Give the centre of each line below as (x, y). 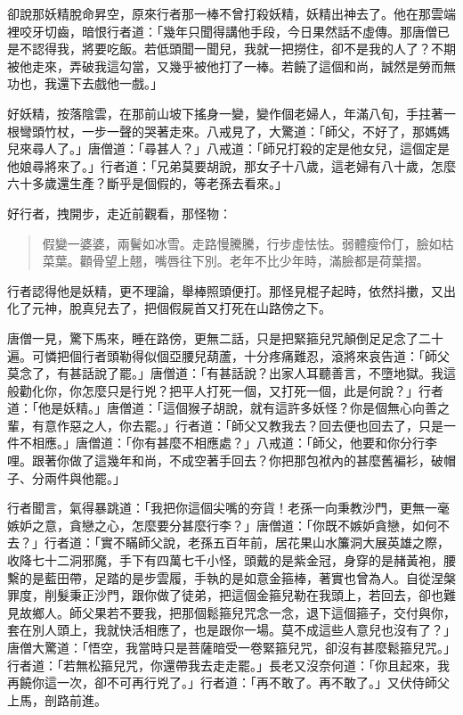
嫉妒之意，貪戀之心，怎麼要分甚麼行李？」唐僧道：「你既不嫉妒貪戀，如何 (222, 525)
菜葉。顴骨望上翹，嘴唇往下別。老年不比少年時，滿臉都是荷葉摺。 (236, 261)
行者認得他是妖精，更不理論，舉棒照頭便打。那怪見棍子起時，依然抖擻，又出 (231, 290)
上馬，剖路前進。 (57, 699)
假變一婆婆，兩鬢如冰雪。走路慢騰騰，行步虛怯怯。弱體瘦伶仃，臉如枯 (248, 243)
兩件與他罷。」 (85, 477)
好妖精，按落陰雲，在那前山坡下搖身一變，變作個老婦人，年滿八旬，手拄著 (225, 113)
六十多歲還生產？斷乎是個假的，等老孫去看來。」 (147, 183)
